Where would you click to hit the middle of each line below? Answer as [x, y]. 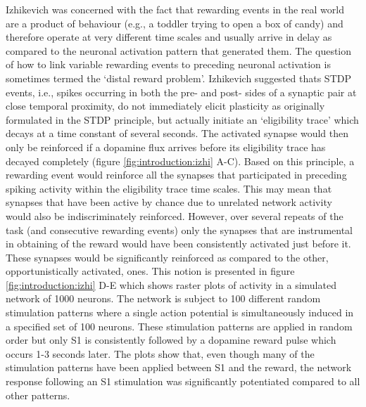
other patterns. [38, 395]
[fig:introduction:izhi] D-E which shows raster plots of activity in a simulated [171, 284]
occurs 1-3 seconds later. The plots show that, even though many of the [160, 353]
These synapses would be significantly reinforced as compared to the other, [167, 257]
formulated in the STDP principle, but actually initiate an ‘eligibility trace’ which [182, 119]
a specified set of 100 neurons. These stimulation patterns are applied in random [179, 326]
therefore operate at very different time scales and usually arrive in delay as [169, 37]
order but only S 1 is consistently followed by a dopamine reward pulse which [171, 340]
